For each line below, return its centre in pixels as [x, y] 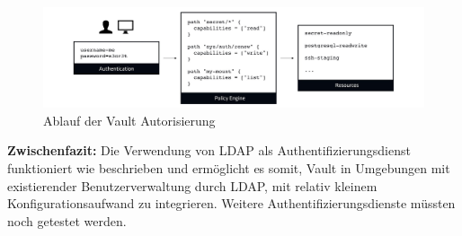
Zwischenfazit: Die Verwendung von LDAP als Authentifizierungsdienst [209, 150]
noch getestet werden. [67, 220]
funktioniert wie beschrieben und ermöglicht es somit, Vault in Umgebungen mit [229, 167]
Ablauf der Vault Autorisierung [129, 120]
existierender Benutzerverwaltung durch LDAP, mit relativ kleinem [192, 185]
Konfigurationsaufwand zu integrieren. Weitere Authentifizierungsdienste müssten [231, 203]
